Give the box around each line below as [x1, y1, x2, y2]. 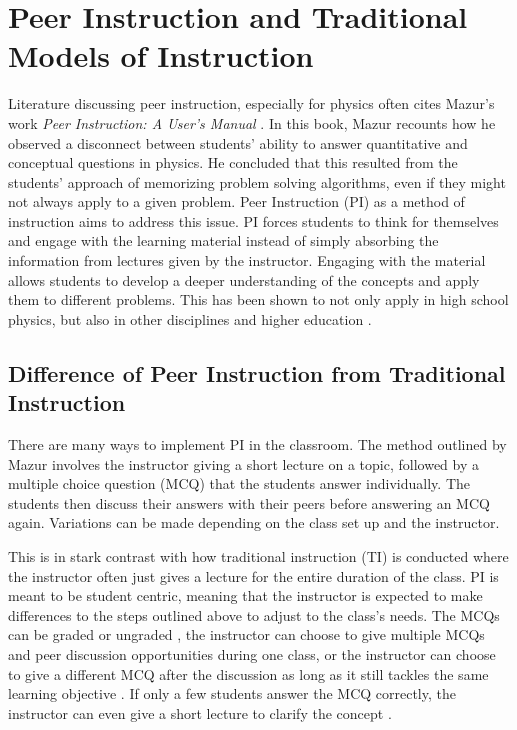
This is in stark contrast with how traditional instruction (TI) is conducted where [8, 546, 509, 566]
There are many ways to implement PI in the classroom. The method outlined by [8, 434, 507, 455]
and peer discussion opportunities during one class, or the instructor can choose [8, 643, 496, 664]
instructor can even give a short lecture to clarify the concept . [8, 702, 392, 723]
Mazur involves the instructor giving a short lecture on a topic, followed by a [8, 453, 479, 474]
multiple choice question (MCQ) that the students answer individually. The [8, 473, 470, 494]
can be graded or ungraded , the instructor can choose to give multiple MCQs [8, 624, 485, 645]
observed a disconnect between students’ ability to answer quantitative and [8, 132, 468, 153]
